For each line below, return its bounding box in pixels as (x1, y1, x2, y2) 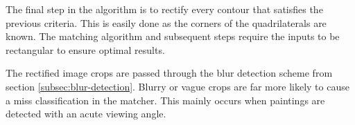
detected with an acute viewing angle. (6, 106, 166, 121)
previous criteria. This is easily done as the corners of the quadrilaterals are (6, 15, 327, 30)
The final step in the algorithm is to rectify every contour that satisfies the (6, 2, 323, 16)
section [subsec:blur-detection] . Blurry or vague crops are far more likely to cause (6, 79, 349, 93)
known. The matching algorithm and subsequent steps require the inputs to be (6, 29, 340, 44)
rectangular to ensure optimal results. (6, 42, 165, 57)
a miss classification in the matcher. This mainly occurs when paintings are (6, 93, 325, 107)
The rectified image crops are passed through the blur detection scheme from (6, 66, 333, 80)
